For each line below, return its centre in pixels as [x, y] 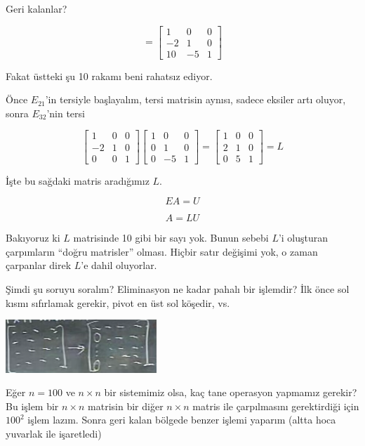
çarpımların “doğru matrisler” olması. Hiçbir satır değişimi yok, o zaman [162, 251]
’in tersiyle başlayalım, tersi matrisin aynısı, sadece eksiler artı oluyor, [195, 99]
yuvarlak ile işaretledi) [54, 434]
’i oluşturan [303, 238]
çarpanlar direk [39, 265]
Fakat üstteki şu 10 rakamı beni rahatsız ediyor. [109, 76]
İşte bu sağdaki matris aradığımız [78, 180]
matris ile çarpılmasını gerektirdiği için [276, 406]
